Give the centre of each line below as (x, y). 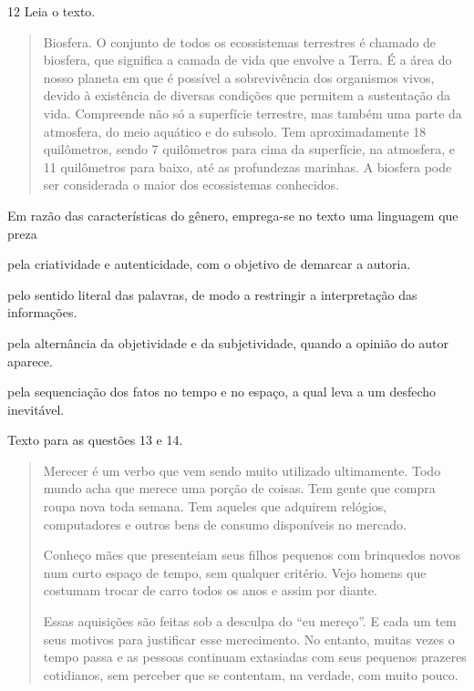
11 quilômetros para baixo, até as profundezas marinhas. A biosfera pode (247, 166)
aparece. (30, 361)
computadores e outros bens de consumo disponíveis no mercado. (225, 524)
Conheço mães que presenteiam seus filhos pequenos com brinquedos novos (252, 555)
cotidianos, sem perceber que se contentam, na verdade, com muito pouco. (251, 674)
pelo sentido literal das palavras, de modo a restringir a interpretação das (212, 294)
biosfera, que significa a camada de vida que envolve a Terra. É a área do (247, 60)
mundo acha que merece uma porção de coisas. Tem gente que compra (239, 488)
